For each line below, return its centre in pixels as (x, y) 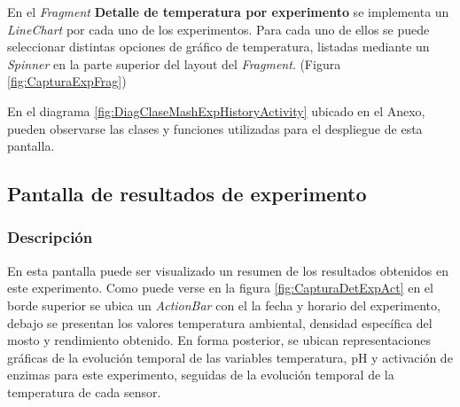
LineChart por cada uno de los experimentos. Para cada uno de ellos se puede (218, 29)
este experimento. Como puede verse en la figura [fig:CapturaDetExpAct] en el (220, 288)
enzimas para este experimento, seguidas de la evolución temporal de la (201, 375)
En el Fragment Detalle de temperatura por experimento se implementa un (228, 12)
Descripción (50, 237)
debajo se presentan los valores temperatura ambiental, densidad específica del (220, 322)
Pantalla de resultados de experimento (187, 194)
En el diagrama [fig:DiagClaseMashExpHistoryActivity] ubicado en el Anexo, (216, 110)
